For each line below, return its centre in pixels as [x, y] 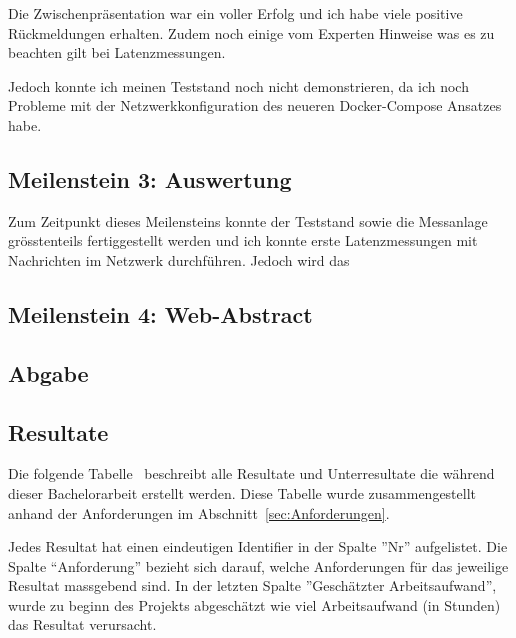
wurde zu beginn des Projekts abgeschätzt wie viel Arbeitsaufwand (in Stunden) [254, 604]
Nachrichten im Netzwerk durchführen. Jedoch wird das [179, 259]
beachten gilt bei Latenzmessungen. [117, 52]
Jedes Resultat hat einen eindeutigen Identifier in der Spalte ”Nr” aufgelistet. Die [258, 546]
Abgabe [48, 372]
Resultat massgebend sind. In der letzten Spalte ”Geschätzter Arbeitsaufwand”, [252, 585]
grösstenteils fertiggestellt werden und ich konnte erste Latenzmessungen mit [243, 240]
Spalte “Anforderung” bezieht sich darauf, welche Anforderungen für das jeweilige [258, 565]
